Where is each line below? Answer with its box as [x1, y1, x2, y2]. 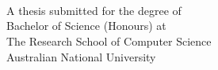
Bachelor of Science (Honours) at [6, 17, 166, 34]
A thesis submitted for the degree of [6, 2, 182, 18]
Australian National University [6, 48, 156, 64]
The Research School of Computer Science [6, 32, 212, 49]
